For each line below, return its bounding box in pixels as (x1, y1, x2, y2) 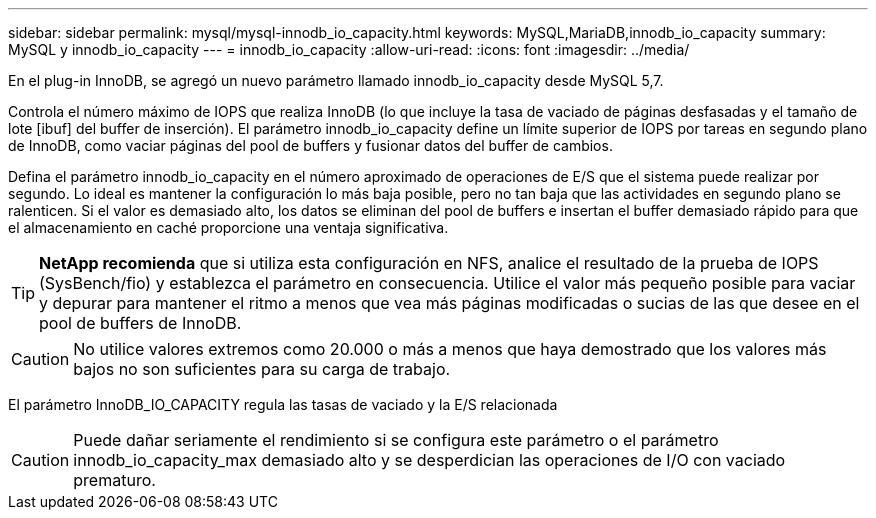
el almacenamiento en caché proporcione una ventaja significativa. (8, 219, 449, 236)
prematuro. (73, 470, 156, 490)
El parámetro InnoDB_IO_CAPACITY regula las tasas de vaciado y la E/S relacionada (8, 396, 558, 413)
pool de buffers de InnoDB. (39, 313, 242, 333)
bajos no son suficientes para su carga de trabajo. (73, 359, 451, 379)
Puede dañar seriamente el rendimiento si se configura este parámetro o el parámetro (73, 430, 719, 450)
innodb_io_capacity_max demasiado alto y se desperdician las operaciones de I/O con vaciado (73, 450, 786, 470)
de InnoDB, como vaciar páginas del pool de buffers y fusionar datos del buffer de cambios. (8, 137, 613, 154)
